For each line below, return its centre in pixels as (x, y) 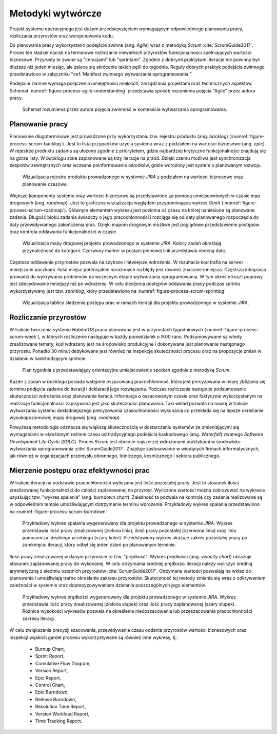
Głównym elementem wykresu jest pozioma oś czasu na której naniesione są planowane (162, 210)
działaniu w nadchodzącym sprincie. (48, 358)
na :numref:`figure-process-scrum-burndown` (58, 512)
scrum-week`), (25, 337)
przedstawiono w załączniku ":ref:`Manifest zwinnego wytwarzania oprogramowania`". (101, 74)
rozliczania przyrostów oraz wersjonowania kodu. (62, 35)
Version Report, (52, 671)
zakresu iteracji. (39, 618)
